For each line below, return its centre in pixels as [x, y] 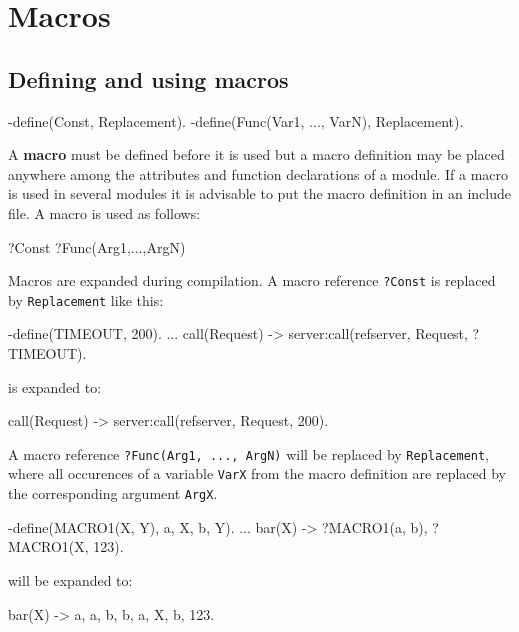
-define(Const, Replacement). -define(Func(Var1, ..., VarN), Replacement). [236, 120]
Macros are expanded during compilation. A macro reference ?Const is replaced [252, 280]
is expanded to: [55, 386]
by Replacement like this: [86, 299]
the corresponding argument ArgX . [113, 493]
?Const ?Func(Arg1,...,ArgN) [97, 246]
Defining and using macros [148, 78]
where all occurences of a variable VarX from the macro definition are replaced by [257, 473]
